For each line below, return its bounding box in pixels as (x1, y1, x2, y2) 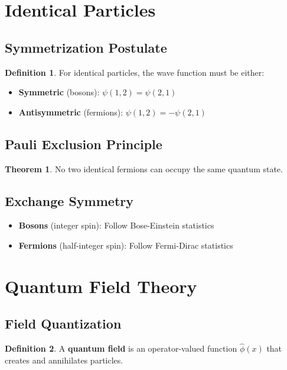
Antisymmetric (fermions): (18, 105, 123, 118)
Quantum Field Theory (5, 274, 197, 298)
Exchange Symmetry (5, 191, 134, 210)
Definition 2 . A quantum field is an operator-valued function (5, 342, 237, 355)
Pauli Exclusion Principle (5, 134, 162, 153)
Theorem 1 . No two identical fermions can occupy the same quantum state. (5, 162, 283, 175)
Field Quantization (5, 314, 122, 333)
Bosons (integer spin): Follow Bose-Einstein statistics (18, 219, 214, 231)
